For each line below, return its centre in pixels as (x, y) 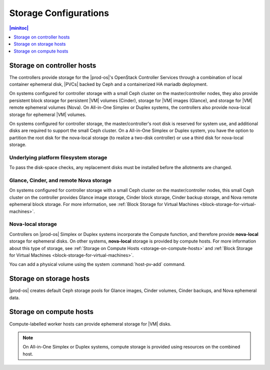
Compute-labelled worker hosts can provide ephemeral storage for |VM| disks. (90, 324)
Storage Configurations (59, 13)
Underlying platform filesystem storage (58, 157)
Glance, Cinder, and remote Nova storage (60, 180)
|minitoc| (19, 28)
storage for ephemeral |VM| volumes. (48, 114)
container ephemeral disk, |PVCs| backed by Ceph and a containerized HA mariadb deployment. (108, 84)
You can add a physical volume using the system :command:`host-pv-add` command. (97, 264)
